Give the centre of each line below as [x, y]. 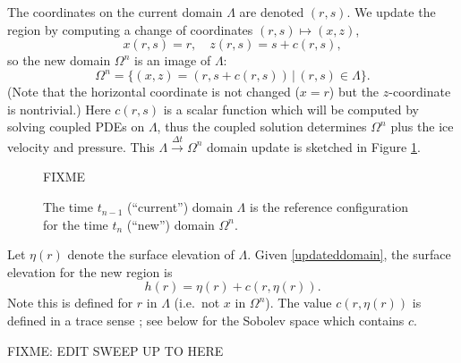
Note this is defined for [70, 303]
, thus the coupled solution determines [262, 127]
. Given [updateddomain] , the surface [349, 254]
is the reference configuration [329, 207]
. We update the [391, 12]
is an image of [172, 60]
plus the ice [422, 127]
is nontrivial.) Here [59, 109]
